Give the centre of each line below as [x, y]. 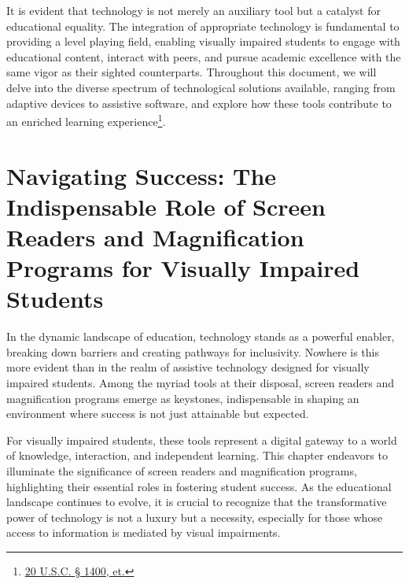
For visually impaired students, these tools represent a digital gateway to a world [202, 440]
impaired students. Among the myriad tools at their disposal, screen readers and [201, 383]
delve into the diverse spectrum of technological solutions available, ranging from [201, 87]
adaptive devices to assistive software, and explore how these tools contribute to [199, 103]
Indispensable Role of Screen [166, 206]
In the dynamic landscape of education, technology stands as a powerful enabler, [201, 336]
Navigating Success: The [142, 175]
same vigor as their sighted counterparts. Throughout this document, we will [192, 72]
